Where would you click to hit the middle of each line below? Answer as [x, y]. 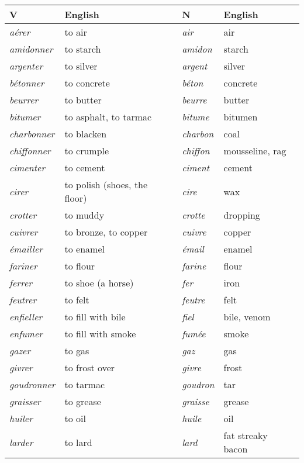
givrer [21, 367]
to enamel [84, 249]
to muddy [84, 215]
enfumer [26, 334]
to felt [77, 300]
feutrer [23, 300]
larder [21, 442]
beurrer [24, 100]
